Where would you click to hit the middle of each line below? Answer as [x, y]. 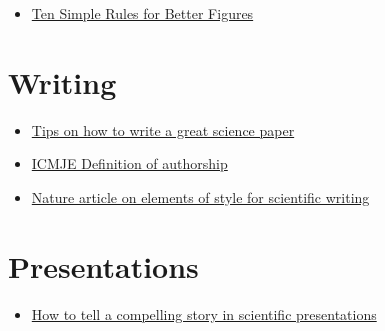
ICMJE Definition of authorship [129, 163]
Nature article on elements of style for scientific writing [200, 196]
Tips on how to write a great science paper [163, 129]
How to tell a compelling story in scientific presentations [204, 313]
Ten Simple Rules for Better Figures [142, 13]
